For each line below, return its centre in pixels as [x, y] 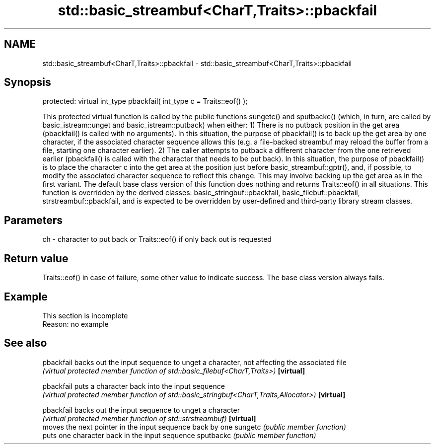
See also [26, 343]
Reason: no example [75, 324]
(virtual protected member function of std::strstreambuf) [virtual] [149, 418]
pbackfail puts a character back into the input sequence [134, 386]
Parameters [33, 220]
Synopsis [28, 82]
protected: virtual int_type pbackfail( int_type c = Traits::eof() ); [145, 101]
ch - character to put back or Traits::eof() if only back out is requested [157, 239]
